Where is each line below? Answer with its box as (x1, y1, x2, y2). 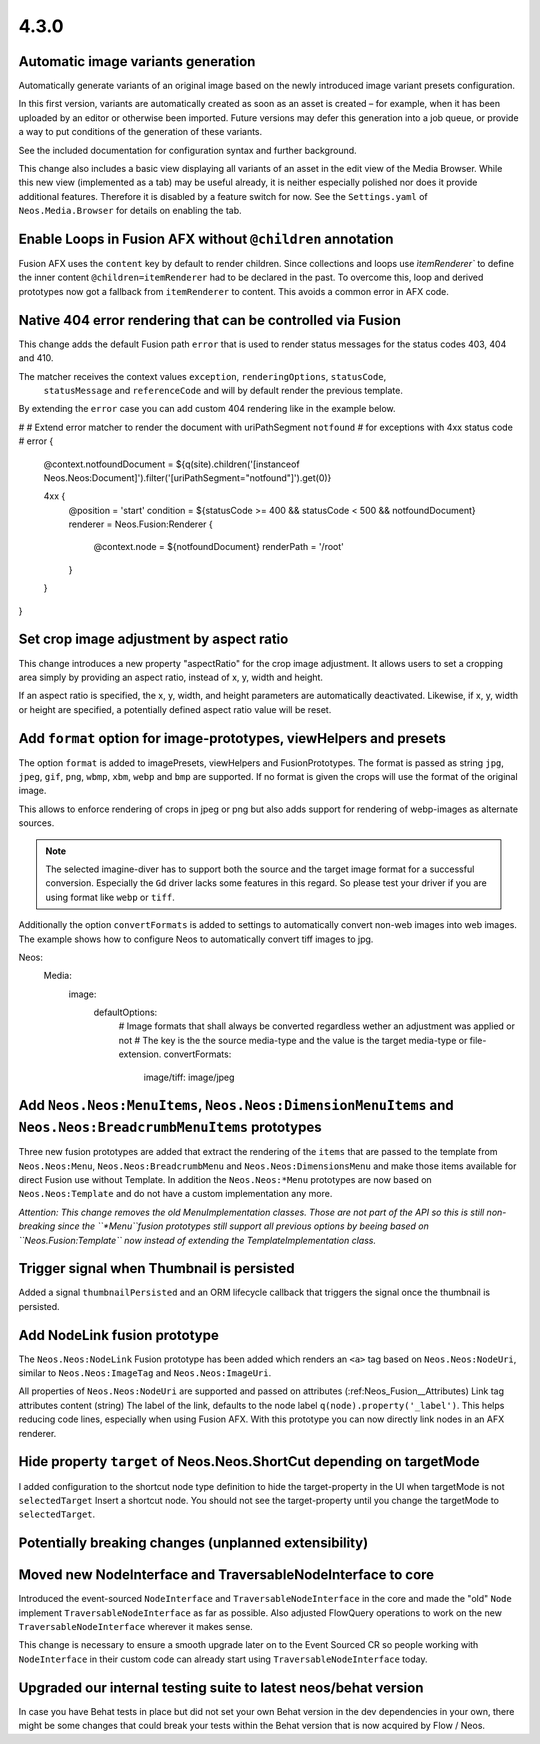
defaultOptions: (93, 1006, 158, 1019)
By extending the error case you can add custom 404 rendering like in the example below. (18, 403, 396, 415)
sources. (18, 817, 55, 829)
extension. (118, 1048, 162, 1060)
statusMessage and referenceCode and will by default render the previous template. (43, 384, 404, 396)
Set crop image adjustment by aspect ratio (18, 631, 289, 648)
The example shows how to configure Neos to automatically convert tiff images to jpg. (18, 933, 374, 945)
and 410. (18, 352, 54, 364)
